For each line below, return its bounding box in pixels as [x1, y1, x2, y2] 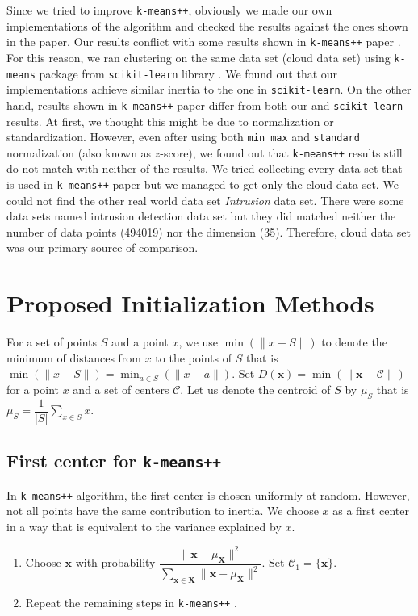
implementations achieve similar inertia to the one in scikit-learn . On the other [6, 81, 412, 98]
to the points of [155, 349, 232, 366]
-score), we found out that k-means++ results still [160, 144, 403, 161]
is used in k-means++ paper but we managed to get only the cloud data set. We [6, 176, 399, 193]
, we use [178, 333, 219, 350]
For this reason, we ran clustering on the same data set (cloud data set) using [6, 48, 391, 65]
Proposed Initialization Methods [6, 287, 374, 320]
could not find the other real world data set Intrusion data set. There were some [6, 191, 404, 208]
